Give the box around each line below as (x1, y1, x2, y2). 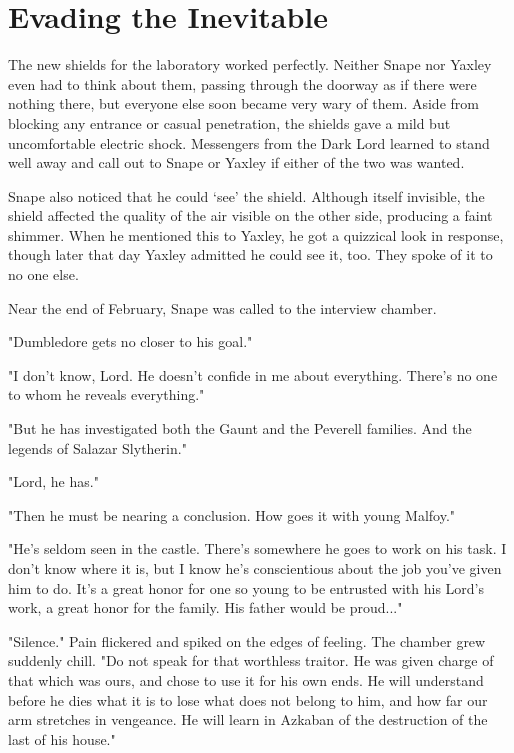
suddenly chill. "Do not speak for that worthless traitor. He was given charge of (8, 650, 494, 671)
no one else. (8, 264, 79, 285)
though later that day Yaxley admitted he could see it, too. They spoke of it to (8, 244, 493, 265)
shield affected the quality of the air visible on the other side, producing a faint (8, 205, 493, 226)
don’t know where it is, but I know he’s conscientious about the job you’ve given (8, 558, 502, 578)
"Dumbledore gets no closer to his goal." (8, 331, 253, 352)
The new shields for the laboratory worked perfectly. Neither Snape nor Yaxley (8, 54, 492, 75)
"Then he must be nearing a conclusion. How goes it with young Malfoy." (8, 504, 456, 525)
